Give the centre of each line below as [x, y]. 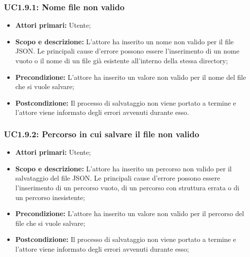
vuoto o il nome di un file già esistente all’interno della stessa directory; [122, 60]
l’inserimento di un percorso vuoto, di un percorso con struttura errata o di [127, 187]
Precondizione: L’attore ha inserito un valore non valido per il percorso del [130, 213]
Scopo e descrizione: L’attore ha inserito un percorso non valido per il [124, 168]
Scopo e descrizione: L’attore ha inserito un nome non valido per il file [125, 41]
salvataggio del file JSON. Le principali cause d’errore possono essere [118, 178]
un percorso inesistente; [50, 197]
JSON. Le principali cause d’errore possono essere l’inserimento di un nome [127, 51]
